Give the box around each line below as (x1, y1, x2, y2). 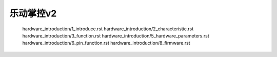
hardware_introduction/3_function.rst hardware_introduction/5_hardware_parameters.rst (22, 32, 210, 39)
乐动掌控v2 (9, 8, 57, 19)
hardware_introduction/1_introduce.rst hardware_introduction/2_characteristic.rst (22, 26, 194, 32)
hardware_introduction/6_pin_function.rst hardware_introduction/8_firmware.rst (22, 40, 190, 46)
